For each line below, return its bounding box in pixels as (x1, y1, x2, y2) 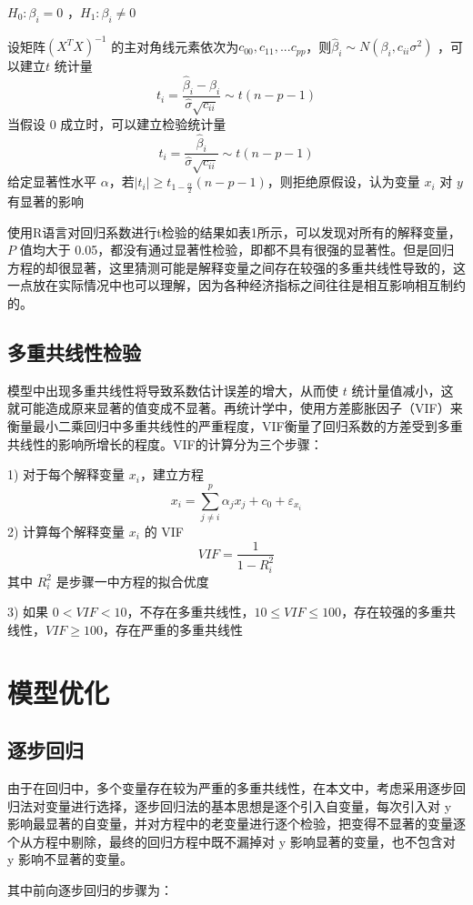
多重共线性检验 (7, 338, 141, 367)
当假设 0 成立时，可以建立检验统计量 (7, 114, 226, 133)
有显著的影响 (7, 192, 84, 211)
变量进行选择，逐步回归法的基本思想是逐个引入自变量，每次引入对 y (45, 796, 452, 815)
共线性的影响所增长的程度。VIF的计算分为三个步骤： (7, 434, 323, 453)
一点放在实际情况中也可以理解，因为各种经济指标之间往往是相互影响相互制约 (7, 276, 466, 295)
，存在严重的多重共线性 (103, 619, 244, 639)
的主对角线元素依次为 (111, 36, 239, 55)
